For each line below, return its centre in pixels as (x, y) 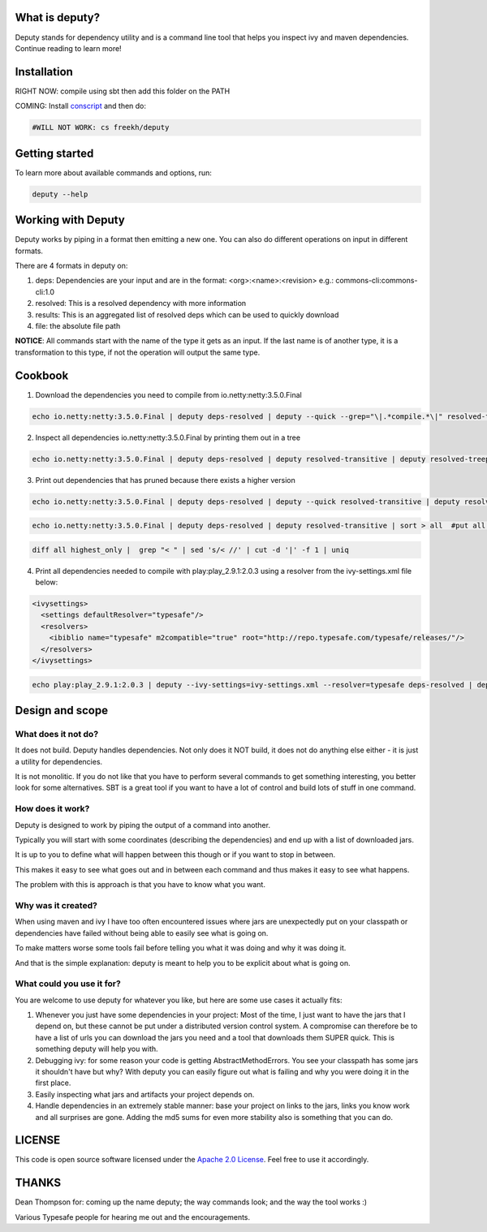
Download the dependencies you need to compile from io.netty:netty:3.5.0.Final (168, 394)
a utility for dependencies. (59, 761)
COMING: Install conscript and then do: (80, 106)
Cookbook (42, 375)
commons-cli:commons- (377, 281)
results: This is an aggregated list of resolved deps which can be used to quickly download (187, 314)
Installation (44, 72)
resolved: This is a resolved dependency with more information (141, 304)
